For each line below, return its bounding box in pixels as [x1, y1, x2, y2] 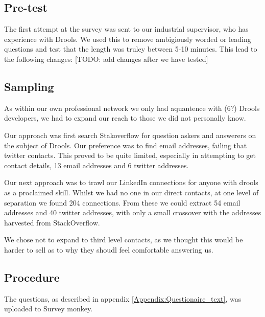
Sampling [4, 78, 54, 94]
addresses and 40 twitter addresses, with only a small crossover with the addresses [4, 207, 261, 218]
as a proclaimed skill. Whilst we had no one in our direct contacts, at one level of [4, 187, 259, 197]
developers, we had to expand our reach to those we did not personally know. [4, 112, 246, 123]
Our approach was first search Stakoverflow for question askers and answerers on [4, 129, 256, 140]
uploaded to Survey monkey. [4, 303, 93, 314]
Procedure [4, 269, 60, 285]
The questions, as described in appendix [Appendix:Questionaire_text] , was [4, 293, 242, 304]
